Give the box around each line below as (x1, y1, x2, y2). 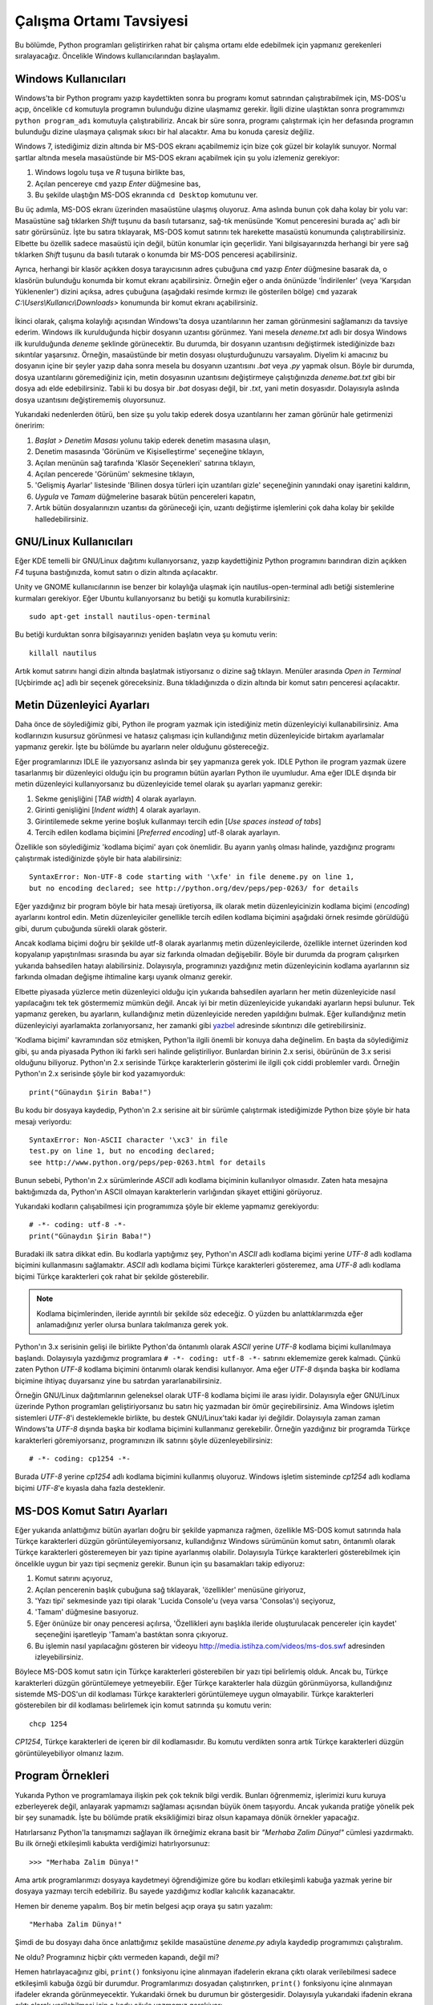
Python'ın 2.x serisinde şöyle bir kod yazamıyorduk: (14, 1069, 186, 1079)
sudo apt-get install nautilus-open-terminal (29, 612, 212, 621)
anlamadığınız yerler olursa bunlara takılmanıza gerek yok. (36, 1320, 229, 1330)
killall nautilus (29, 648, 97, 658)
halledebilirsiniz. (34, 514, 89, 524)
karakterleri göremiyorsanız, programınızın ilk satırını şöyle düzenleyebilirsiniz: (14, 1436, 273, 1445)
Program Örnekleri (14, 1769, 110, 1783)
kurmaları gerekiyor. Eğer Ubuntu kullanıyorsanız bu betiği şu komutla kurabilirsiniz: (14, 593, 290, 603)
